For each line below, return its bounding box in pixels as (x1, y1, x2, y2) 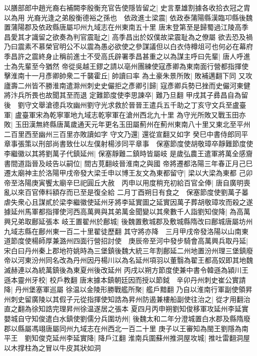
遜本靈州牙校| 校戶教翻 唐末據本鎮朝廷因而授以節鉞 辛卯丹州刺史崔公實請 (4, 274, 246, 285)
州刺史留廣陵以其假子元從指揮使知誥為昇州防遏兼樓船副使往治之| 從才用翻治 (4, 294, 251, 304)
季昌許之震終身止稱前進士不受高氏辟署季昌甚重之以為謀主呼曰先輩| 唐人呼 (4, 51, 244, 61)
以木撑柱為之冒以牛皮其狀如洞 (4, 342, 101, 353)
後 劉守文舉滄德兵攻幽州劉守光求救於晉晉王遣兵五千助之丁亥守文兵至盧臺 (4, 99, 246, 110)
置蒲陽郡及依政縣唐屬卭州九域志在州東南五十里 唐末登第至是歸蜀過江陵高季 (4, 22, 249, 32)
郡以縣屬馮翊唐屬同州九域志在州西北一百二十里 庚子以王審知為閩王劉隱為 (4, 323, 242, 333)
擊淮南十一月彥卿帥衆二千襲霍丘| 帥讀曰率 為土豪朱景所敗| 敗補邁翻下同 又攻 (4, 70, 253, 81)
